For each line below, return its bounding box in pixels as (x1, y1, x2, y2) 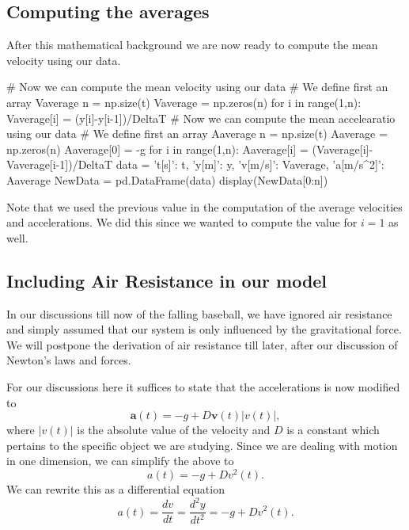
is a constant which (286, 421, 380, 438)
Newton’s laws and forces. (6, 352, 131, 368)
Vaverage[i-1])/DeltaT (6, 156, 113, 173)
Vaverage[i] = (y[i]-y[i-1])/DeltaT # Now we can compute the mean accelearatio (6, 109, 396, 126)
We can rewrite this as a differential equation (6, 480, 225, 497)
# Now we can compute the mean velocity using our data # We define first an (6, 78, 388, 95)
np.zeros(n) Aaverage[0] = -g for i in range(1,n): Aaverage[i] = (6, 140, 309, 157)
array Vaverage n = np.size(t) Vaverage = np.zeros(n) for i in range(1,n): (6, 93, 362, 110)
